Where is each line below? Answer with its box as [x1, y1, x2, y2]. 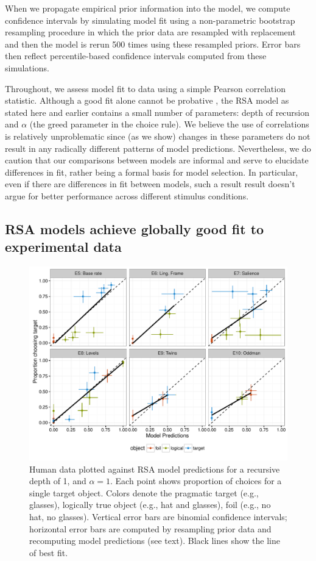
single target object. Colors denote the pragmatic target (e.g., [29, 486, 259, 499]
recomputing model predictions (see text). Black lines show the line [29, 534, 280, 547]
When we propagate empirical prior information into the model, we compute [5, 2, 290, 14]
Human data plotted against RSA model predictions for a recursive [29, 462, 280, 475]
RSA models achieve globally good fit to [5, 219, 264, 238]
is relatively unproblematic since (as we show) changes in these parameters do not [5, 129, 311, 142]
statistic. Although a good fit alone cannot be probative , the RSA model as [5, 94, 289, 107]
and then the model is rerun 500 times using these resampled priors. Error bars [5, 37, 301, 50]
